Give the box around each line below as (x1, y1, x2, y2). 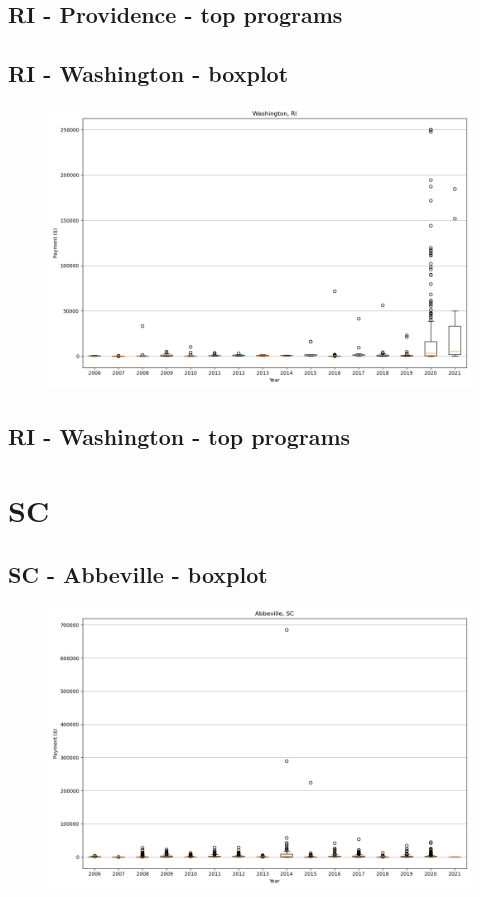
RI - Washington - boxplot (8, 58, 289, 89)
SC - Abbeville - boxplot (8, 558, 268, 589)
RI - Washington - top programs (8, 421, 351, 452)
